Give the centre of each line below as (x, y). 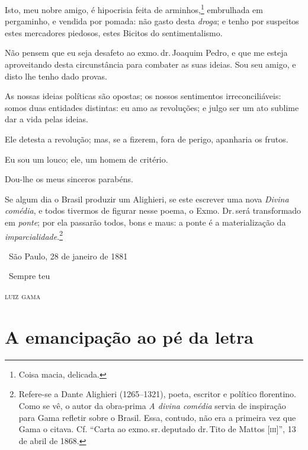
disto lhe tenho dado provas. (56, 76)
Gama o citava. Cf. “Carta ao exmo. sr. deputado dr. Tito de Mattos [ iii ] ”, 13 (157, 429)
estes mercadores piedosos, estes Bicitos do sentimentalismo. (114, 32)
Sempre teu (29, 276)
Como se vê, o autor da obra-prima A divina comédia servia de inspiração (152, 405)
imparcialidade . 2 (34, 235)
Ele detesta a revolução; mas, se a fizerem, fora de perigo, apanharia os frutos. (147, 139)
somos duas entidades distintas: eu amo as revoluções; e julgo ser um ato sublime (152, 107)
